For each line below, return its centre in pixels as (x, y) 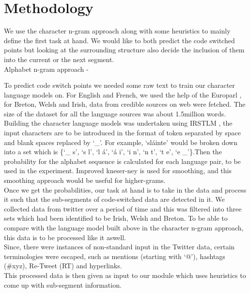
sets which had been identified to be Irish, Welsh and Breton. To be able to (116, 218)
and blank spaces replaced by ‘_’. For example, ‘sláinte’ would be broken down (121, 142)
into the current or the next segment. (59, 59)
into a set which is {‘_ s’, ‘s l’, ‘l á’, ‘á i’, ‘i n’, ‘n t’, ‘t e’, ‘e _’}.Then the (113, 152)
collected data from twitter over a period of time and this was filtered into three (123, 208)
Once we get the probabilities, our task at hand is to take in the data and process (125, 189)
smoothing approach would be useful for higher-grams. (85, 180)
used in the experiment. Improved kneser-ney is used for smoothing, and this (118, 171)
